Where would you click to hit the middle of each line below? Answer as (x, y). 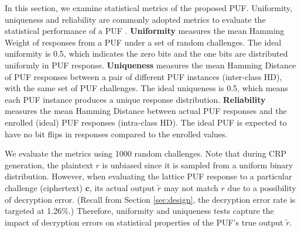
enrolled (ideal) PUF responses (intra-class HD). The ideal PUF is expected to (146, 122)
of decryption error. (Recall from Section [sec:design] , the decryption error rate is (150, 199)
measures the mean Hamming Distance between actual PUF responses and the (146, 111)
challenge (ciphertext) (44, 187)
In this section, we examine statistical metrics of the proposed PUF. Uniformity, (148, 8)
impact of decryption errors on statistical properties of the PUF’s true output (144, 222)
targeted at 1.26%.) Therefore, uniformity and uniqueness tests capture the (139, 211)
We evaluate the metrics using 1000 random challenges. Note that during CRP (146, 153)
